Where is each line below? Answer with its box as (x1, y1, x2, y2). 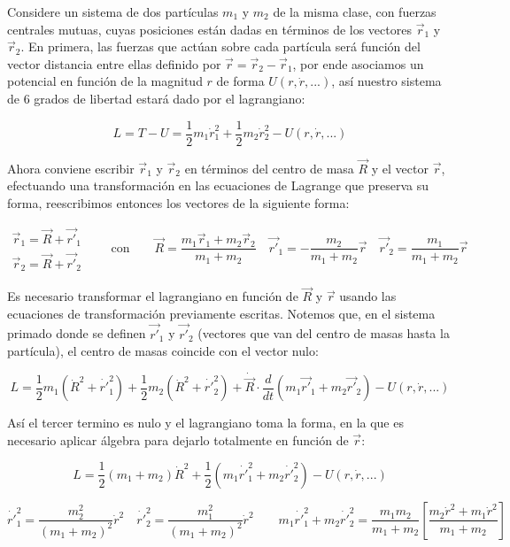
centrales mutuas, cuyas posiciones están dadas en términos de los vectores (7, 19, 412, 38)
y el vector (371, 158, 429, 177)
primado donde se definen (7, 324, 146, 343)
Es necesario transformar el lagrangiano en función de (7, 287, 298, 305)
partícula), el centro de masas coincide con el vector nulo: (7, 342, 319, 360)
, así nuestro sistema (331, 72, 442, 90)
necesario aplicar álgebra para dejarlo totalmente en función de (7, 430, 349, 449)
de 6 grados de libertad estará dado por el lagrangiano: (7, 89, 305, 107)
